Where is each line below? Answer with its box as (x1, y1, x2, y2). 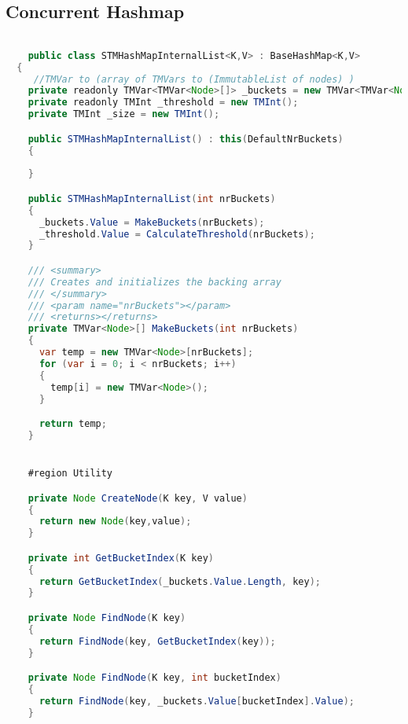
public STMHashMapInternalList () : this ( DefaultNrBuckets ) (28, 133, 344, 145)
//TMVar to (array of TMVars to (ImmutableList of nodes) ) (33, 73, 355, 85)
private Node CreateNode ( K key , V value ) (28, 492, 248, 504)
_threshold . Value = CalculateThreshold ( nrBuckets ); (39, 228, 315, 240)
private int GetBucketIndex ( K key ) (28, 552, 214, 564)
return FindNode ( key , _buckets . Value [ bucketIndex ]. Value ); (39, 695, 355, 707)
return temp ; (39, 418, 107, 430)
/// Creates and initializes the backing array (28, 276, 281, 288)
